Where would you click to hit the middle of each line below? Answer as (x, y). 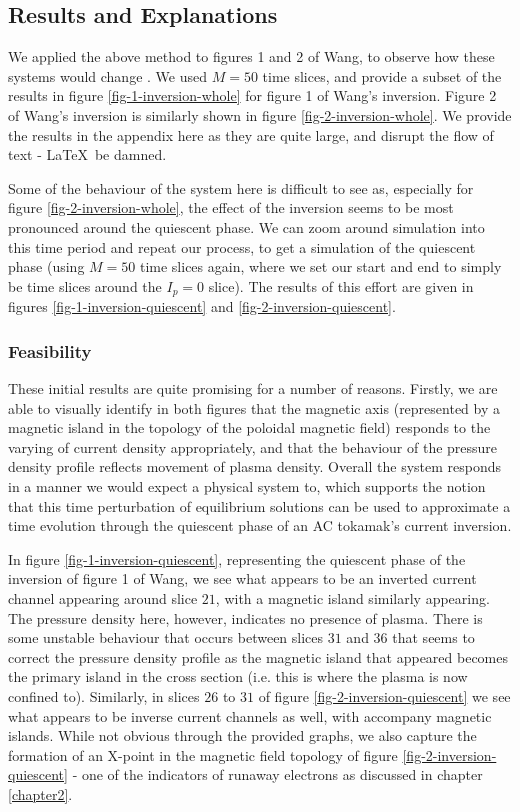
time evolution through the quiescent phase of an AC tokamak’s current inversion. (260, 525)
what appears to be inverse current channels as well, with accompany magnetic (250, 715)
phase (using (46, 266)
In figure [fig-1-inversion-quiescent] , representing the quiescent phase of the (237, 558)
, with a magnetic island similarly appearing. (352, 597)
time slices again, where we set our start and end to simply (320, 266)
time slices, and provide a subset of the (382, 75)
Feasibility (50, 350)
